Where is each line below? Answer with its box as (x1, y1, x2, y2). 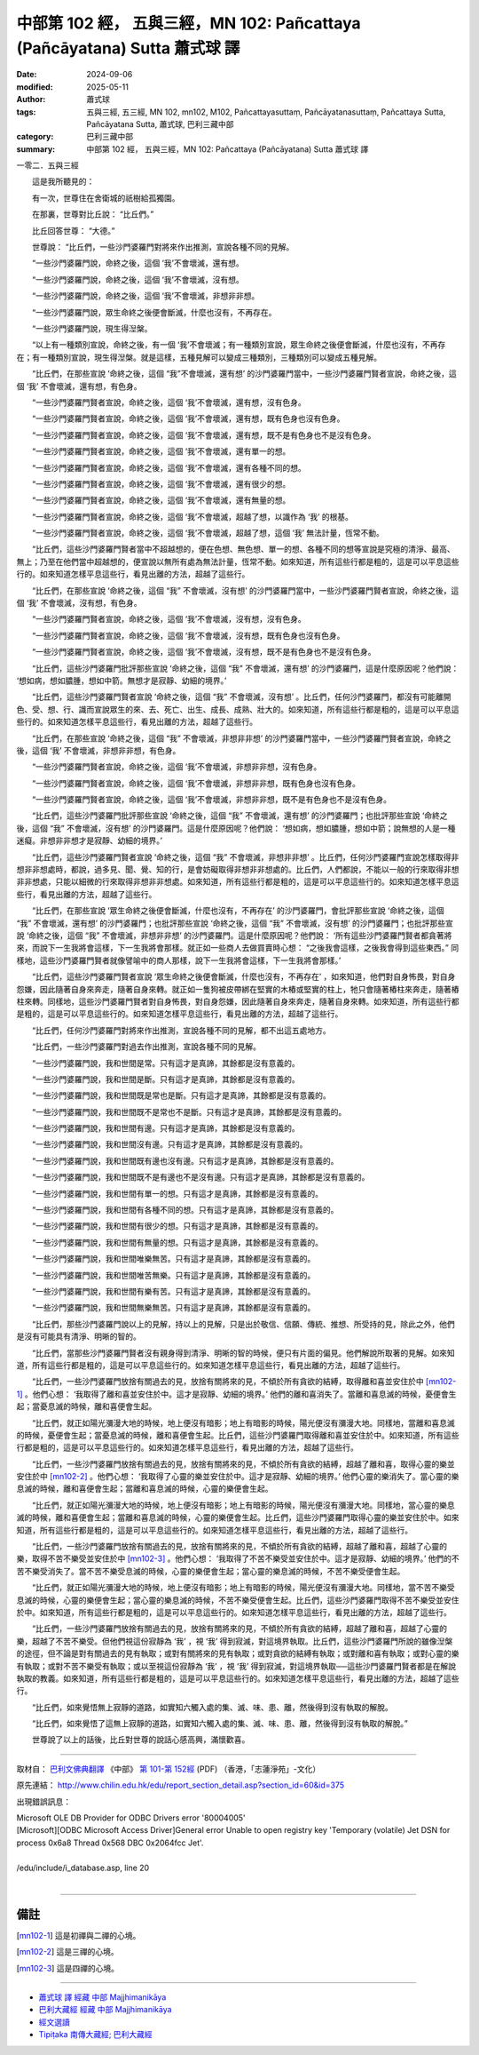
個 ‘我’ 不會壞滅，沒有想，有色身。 (16, 598, 142, 609)
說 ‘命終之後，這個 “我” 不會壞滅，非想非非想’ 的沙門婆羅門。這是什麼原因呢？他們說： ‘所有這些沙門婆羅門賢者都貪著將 (16, 930, 452, 941)
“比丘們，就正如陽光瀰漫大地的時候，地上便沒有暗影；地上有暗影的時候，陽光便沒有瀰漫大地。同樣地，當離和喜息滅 (31, 1417, 456, 1428)
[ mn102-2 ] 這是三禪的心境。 (16, 1947, 119, 1957)
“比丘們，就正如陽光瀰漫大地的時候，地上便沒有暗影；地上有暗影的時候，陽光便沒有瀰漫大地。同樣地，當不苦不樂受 (31, 1582, 456, 1593)
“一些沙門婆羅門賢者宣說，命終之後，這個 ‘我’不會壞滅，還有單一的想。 (31, 446, 291, 457)
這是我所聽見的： (31, 176, 95, 187)
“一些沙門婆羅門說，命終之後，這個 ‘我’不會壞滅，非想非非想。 (31, 291, 260, 301)
